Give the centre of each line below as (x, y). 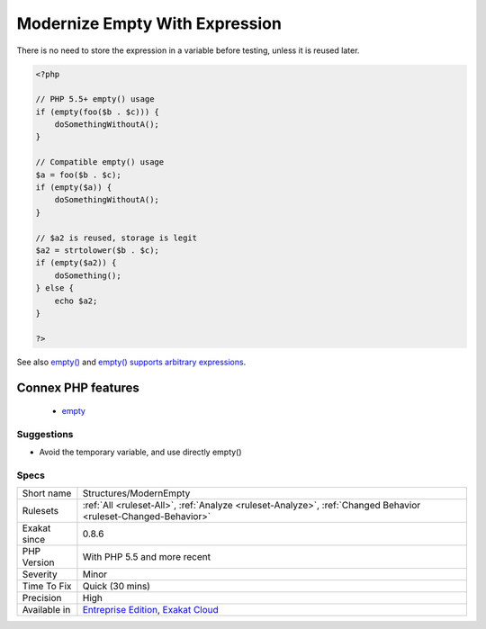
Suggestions (45, 434)
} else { (55, 288)
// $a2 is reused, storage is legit (117, 238)
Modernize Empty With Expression (149, 23)
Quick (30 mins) (116, 587)
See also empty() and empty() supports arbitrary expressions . (131, 362)
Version (38, 562)
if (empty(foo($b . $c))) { (97, 112)
